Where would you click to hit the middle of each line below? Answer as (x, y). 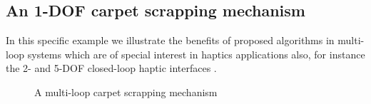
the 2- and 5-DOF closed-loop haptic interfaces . (111, 68)
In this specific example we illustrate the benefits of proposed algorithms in (170, 40)
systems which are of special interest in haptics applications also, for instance (196, 54)
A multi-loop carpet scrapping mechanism (126, 92)
